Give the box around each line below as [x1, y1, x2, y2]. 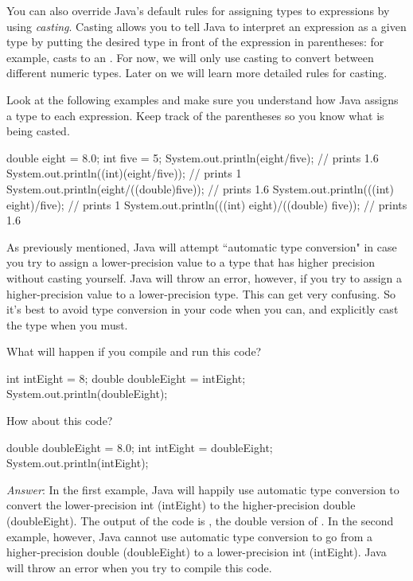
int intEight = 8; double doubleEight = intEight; [6, 369, 246, 386]
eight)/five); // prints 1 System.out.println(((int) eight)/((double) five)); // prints [6, 196, 407, 213]
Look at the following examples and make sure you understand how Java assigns [6, 91, 399, 107]
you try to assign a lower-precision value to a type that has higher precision [6, 254, 375, 271]
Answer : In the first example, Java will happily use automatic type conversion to [6, 481, 399, 497]
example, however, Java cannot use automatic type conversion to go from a [6, 528, 373, 544]
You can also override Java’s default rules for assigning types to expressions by [6, 2, 390, 18]
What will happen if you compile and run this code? [6, 343, 262, 360]
